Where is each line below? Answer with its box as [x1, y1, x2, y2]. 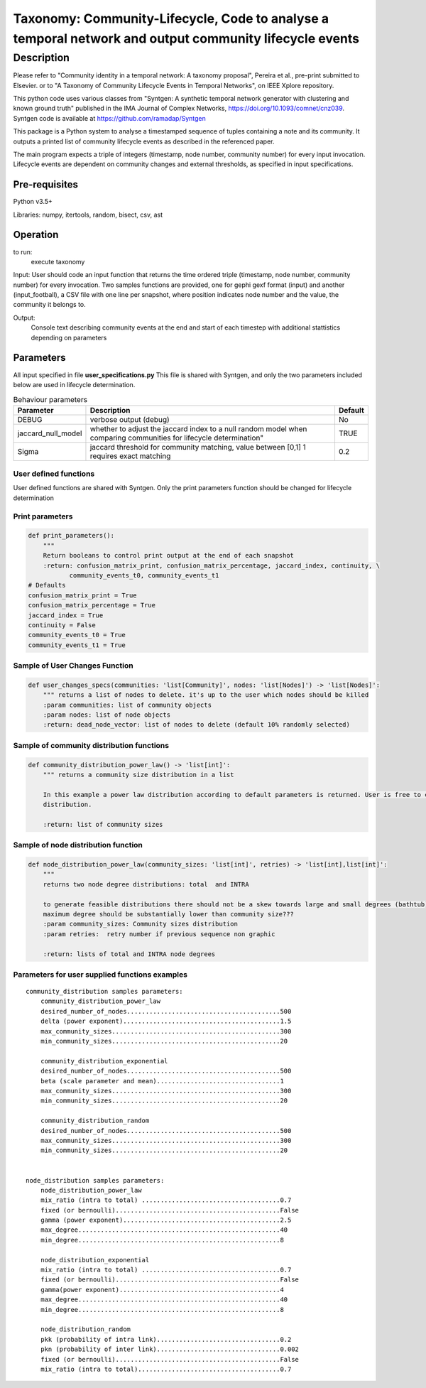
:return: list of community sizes [43, 820, 163, 828]
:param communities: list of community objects [43, 700, 212, 709]
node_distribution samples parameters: [26, 1176, 165, 1184]
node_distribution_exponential [40, 1256, 150, 1264]
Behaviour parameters [13, 394, 88, 404]
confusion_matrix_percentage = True [28, 601, 156, 609]
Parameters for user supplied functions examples [13, 970, 188, 980]
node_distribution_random [40, 1325, 131, 1333]
